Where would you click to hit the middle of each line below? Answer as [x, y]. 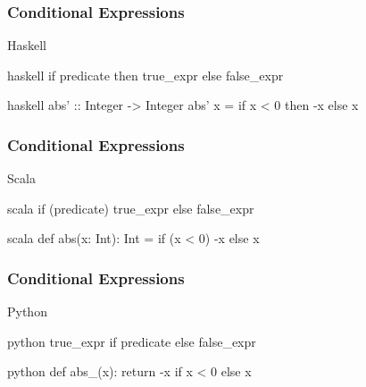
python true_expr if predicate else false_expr [132, 341]
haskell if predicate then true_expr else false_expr [146, 75]
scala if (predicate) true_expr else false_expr [131, 208]
